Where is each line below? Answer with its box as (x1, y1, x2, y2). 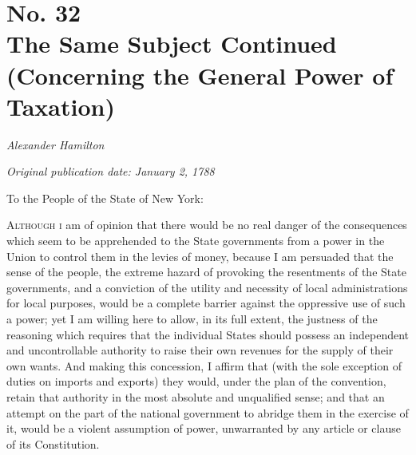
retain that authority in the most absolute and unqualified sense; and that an (6, 389, 385, 405)
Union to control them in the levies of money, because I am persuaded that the (6, 247, 394, 264)
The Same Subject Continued (6, 27, 337, 60)
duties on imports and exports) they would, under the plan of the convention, (6, 373, 386, 390)
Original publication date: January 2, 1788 (6, 163, 215, 180)
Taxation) (6, 89, 115, 122)
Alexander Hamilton (6, 136, 105, 152)
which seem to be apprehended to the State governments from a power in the (6, 232, 385, 249)
